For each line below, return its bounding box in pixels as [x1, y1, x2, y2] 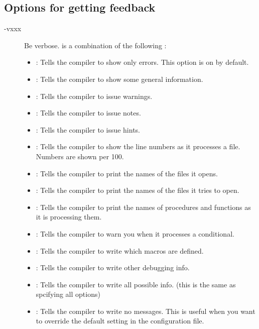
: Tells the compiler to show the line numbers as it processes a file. [36, 141, 240, 152]
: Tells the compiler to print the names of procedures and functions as [36, 201, 251, 212]
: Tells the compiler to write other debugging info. [36, 262, 190, 273]
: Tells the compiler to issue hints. [36, 124, 141, 135]
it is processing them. [36, 211, 102, 222]
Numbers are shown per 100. [36, 151, 124, 161]
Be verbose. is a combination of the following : [24, 40, 167, 50]
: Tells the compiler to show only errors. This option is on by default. [36, 57, 249, 67]
